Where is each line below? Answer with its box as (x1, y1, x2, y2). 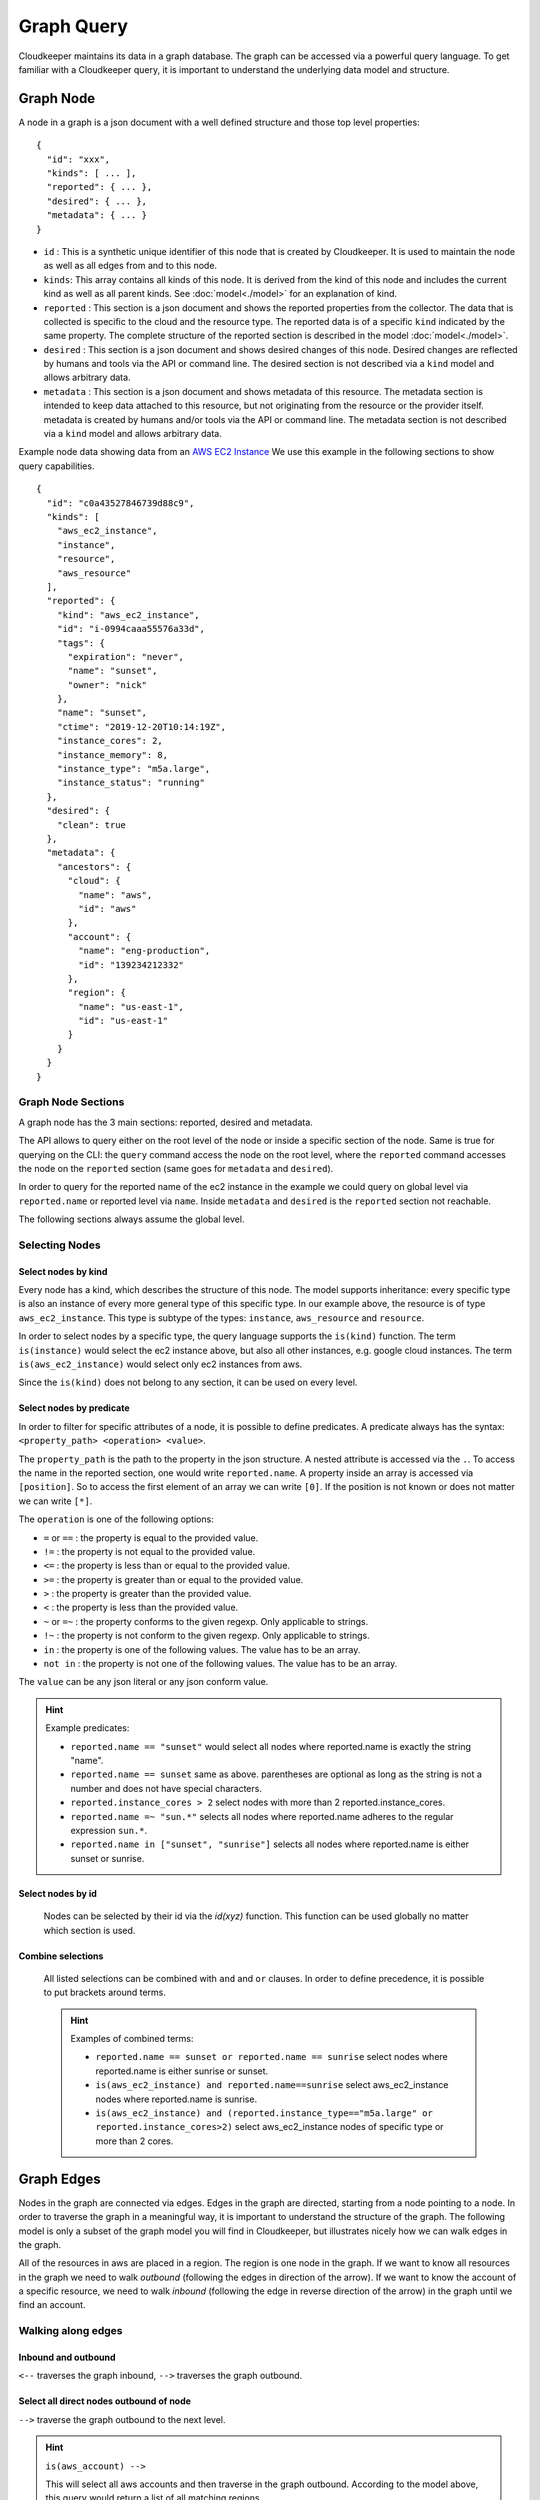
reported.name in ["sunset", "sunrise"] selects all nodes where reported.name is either (70, 1838, 470, 1850)
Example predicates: (45, 1722, 130, 1734)
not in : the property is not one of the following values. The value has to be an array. (43, 1658, 398, 1670)
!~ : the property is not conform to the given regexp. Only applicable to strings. (43, 1630, 370, 1642)
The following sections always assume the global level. (18, 1213, 245, 1225)
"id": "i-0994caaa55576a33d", (56, 623, 205, 635)
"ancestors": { (56, 861, 132, 872)
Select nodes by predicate (18, 1402, 130, 1414)
